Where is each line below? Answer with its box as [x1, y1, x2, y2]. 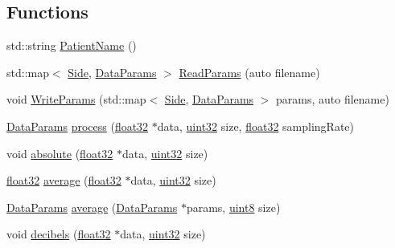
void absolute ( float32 [6, 144, 113, 161]
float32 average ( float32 [6, 172, 121, 189]
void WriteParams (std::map [6, 91, 146, 108]
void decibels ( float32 [6, 226, 111, 242]
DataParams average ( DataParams [6, 198, 178, 215]
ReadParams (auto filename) [179, 63, 320, 80]
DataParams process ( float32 [6, 117, 149, 134]
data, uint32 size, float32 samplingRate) [157, 117, 354, 134]
